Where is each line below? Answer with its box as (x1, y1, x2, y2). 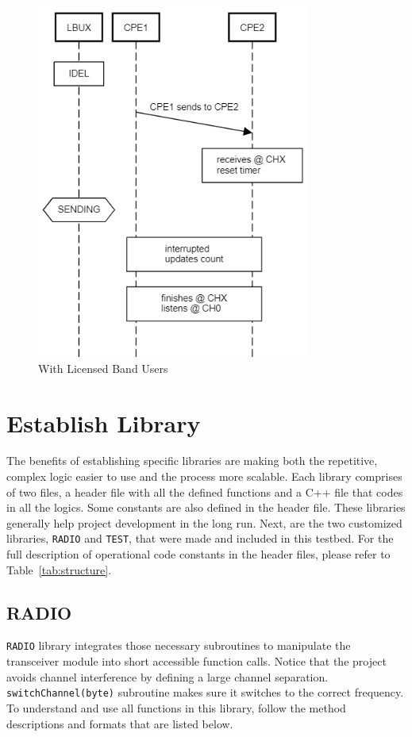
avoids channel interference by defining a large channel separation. (6, 668, 329, 685)
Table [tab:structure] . (6, 561, 112, 578)
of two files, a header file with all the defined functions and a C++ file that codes (6, 483, 403, 500)
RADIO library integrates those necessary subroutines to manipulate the (6, 637, 351, 654)
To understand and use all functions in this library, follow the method (6, 699, 346, 716)
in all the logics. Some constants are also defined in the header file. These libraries (6, 499, 406, 516)
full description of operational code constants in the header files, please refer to (6, 546, 391, 562)
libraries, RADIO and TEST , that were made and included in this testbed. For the (6, 530, 394, 547)
